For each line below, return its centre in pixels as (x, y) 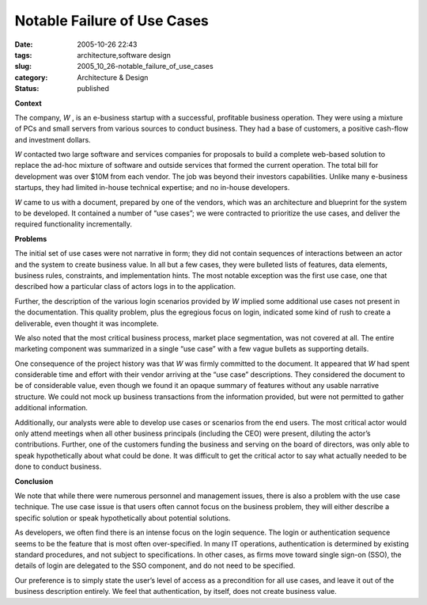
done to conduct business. (58, 466)
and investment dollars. (53, 139)
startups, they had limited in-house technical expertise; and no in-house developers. (152, 188)
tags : (23, 55)
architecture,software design (124, 55)
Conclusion (34, 481)
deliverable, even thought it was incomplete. (87, 323)
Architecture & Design (113, 77)
